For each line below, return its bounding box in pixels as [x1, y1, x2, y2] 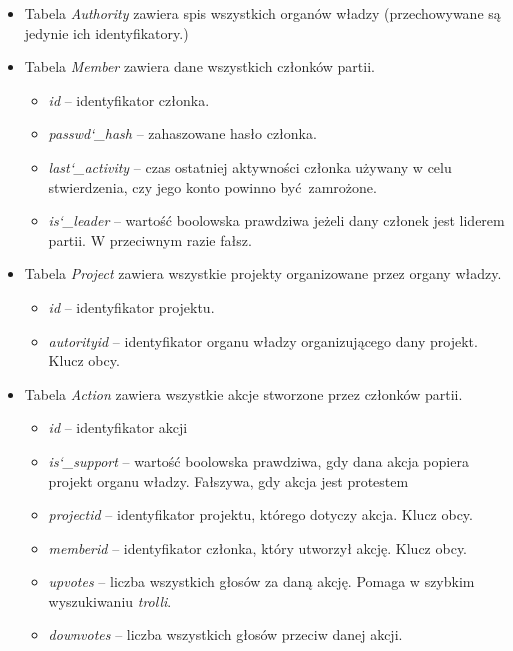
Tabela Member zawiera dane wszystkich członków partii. [24, 56, 375, 77]
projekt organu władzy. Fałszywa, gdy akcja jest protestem [48, 470, 409, 491]
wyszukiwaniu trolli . [48, 590, 172, 611]
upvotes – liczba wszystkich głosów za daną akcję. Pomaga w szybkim [48, 571, 475, 592]
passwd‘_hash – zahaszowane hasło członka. [48, 123, 317, 144]
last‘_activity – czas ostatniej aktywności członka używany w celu [48, 156, 452, 177]
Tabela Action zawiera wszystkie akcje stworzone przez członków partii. [24, 383, 463, 404]
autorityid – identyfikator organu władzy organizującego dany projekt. [48, 330, 478, 351]
